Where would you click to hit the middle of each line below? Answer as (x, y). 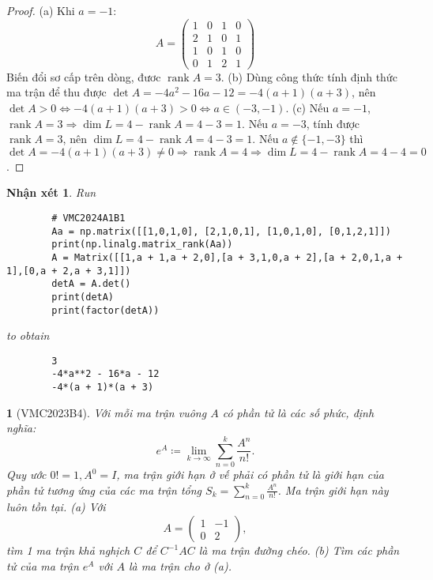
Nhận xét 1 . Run (51, 192)
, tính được (333, 123)
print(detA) (83, 297)
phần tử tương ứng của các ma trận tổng (104, 490)
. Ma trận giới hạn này (333, 490)
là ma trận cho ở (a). (180, 565)
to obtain (28, 335)
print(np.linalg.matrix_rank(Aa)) (142, 245)
